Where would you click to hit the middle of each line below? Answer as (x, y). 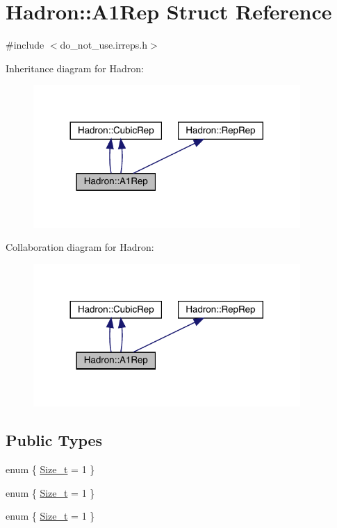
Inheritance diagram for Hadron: (75, 68)
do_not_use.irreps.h (104, 45)
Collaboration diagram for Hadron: (80, 247)
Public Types (54, 440)
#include (25, 45)
